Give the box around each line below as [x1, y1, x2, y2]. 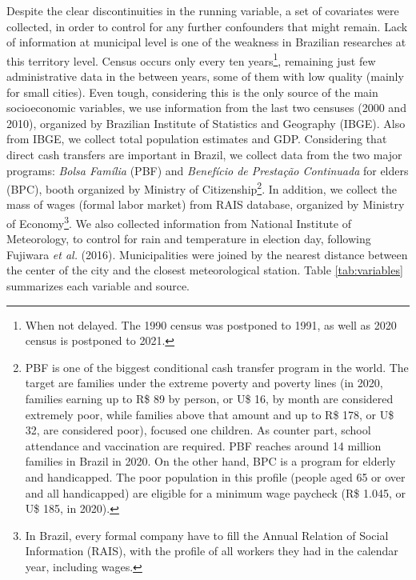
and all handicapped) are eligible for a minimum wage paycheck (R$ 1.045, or [25, 484, 406, 501]
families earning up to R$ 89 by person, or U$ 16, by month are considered [25, 390, 394, 407]
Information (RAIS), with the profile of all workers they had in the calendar [25, 542, 398, 559]
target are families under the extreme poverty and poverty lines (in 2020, [25, 374, 383, 391]
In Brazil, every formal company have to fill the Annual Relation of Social [25, 526, 389, 543]
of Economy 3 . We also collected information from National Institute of [6, 213, 351, 231]
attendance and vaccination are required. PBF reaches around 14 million [25, 437, 382, 454]
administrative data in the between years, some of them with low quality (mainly [6, 68, 404, 85]
